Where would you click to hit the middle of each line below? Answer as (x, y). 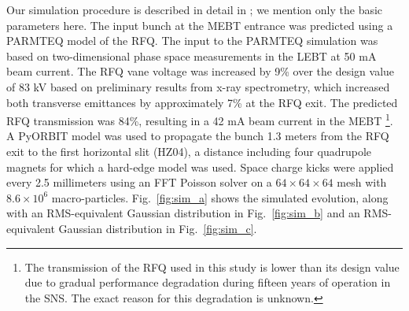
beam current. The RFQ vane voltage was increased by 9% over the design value (201, 71)
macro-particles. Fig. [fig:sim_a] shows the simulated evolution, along (220, 197)
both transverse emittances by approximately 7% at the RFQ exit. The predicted (202, 102)
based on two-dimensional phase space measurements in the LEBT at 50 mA (192, 56)
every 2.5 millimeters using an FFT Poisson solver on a (139, 182)
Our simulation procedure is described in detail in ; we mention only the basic (195, 9)
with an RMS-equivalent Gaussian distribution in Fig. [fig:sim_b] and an (183, 213)
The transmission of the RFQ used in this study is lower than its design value (212, 267)
